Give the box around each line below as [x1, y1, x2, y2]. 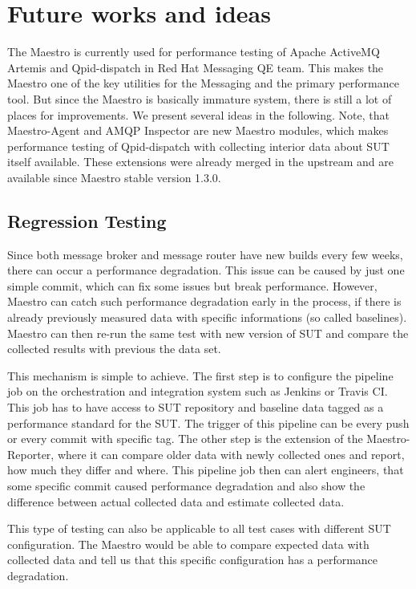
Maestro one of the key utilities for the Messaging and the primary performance [7, 75, 399, 91]
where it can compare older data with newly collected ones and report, [57, 445, 405, 462]
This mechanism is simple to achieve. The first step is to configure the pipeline [7, 367, 394, 384]
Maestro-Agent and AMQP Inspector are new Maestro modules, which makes [7, 122, 389, 139]
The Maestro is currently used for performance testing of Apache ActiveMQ [7, 43, 380, 60]
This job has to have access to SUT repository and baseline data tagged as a [7, 399, 384, 416]
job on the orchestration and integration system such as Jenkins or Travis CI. [7, 383, 388, 400]
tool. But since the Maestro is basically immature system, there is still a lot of [7, 90, 392, 107]
